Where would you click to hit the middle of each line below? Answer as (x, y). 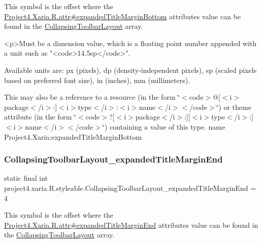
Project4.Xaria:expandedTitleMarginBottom (73, 136)
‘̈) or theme (234, 107)
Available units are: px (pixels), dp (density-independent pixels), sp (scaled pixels (130, 70)
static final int (26, 178)
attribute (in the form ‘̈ (40, 117)
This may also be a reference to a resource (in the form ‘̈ (92, 97)
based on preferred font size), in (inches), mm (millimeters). (97, 80)
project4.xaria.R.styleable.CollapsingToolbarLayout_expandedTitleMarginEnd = (130, 188)
